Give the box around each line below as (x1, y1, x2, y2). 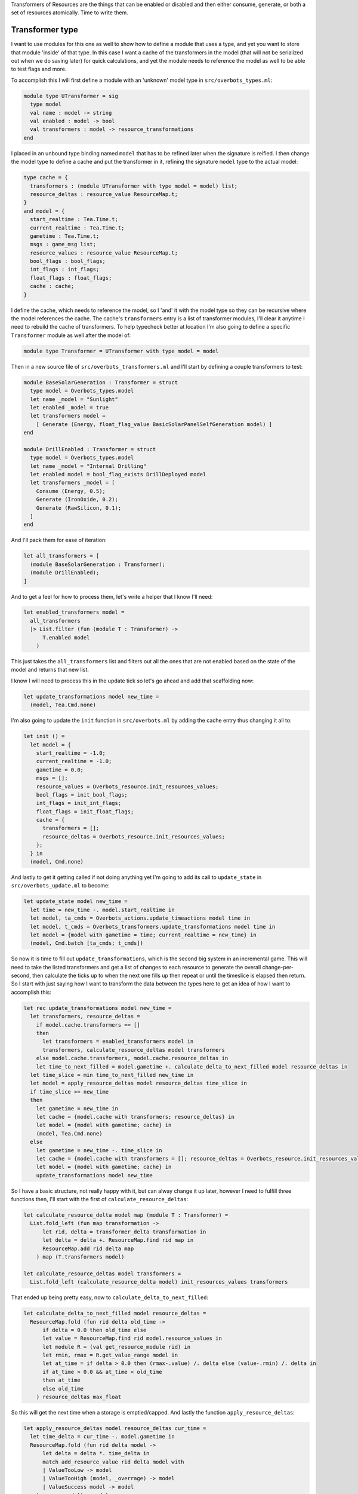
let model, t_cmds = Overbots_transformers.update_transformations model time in (30, 923, 276, 930)
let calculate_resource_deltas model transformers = (23, 1270, 181, 1277)
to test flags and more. (11, 66, 67, 73)
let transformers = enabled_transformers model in (42, 1038, 194, 1045)
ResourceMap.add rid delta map (42, 1245, 134, 1252)
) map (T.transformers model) (36, 1253, 125, 1260)
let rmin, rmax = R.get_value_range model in (42, 1352, 178, 1359)
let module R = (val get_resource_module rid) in (42, 1343, 191, 1350)
